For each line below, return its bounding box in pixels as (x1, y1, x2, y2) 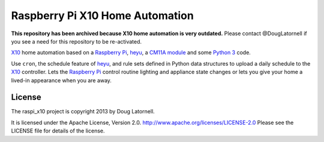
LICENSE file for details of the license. (11, 127, 105, 134)
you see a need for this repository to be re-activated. (11, 38, 142, 45)
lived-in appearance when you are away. (11, 76, 112, 84)
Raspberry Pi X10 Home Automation (11, 9, 194, 22)
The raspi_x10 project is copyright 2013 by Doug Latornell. (11, 108, 155, 115)
